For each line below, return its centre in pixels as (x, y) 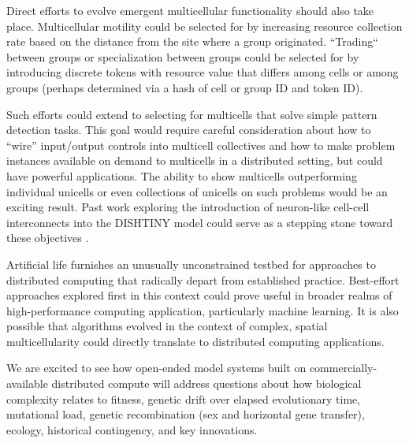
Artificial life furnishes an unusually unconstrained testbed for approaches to (191, 264)
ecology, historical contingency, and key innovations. (132, 429)
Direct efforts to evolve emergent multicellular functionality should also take (190, 10)
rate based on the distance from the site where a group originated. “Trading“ (192, 41)
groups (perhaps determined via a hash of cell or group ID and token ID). (185, 87)
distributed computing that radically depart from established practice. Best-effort (203, 279)
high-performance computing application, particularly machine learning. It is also (203, 310)
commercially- (343, 368)
